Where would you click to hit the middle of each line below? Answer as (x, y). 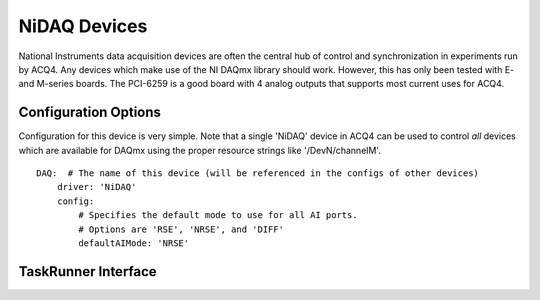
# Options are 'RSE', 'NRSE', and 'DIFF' (181, 229)
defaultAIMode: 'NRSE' (134, 243)
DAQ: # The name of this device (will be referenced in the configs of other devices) (258, 173)
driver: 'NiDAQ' (96, 187)
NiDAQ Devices (83, 26)
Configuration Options (90, 112)
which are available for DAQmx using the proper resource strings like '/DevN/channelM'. (200, 150)
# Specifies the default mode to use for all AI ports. (218, 215)
